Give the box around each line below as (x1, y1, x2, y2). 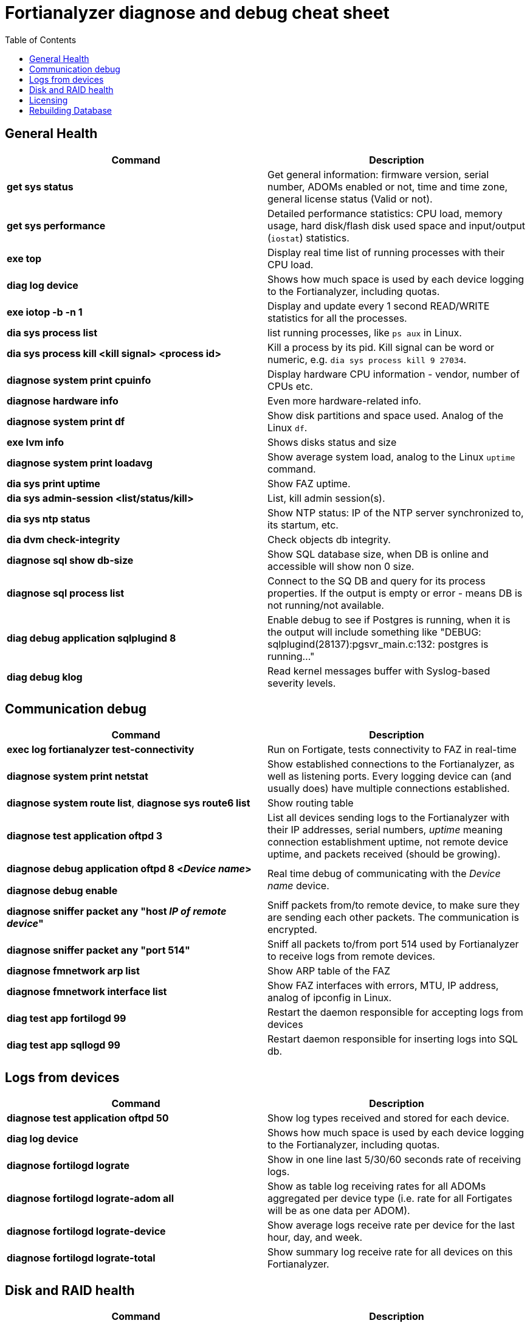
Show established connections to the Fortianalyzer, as (267, 758, 515, 771)
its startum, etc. (267, 518, 339, 531)
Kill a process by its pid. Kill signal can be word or (267, 341, 495, 353)
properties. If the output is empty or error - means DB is (267, 586, 523, 599)
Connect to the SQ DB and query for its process (267, 574, 486, 587)
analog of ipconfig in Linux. (267, 991, 392, 1004)
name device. (267, 880, 329, 892)
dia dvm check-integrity (7, 533, 120, 546)
